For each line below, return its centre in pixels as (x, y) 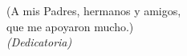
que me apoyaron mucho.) (70, 26)
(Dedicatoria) (39, 42)
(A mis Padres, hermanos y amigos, (94, 10)
